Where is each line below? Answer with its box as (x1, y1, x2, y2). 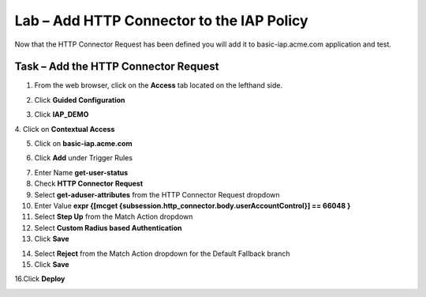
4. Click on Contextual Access (14, 124, 115, 133)
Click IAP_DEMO (34, 110, 89, 119)
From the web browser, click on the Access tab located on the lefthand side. (34, 81, 283, 90)
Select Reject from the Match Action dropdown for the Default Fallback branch (34, 249, 290, 258)
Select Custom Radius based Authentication (34, 223, 182, 232)
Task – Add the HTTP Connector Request (14, 60, 219, 73)
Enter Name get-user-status (34, 167, 129, 177)
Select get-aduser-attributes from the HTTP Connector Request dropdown (34, 190, 280, 199)
